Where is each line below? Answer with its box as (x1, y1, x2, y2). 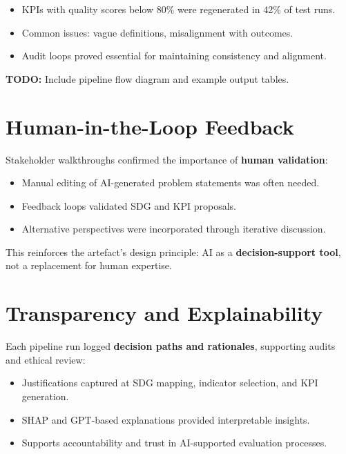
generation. (21, 388, 69, 403)
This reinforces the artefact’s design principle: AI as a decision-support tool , (6, 244, 341, 259)
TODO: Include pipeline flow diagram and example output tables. (6, 71, 289, 86)
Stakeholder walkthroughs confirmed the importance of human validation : (6, 152, 328, 166)
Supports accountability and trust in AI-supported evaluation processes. (21, 435, 327, 450)
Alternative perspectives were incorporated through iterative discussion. (21, 221, 326, 236)
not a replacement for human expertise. (6, 258, 172, 273)
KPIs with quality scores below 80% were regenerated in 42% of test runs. (21, 2, 336, 16)
